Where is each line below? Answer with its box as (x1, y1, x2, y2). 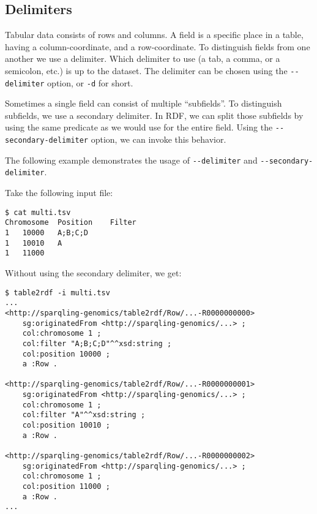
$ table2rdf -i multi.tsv (5, 288, 110, 297)
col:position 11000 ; (22, 482, 110, 491)
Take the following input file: (5, 186, 113, 199)
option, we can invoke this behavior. (91, 133, 226, 146)
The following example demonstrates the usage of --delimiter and (5, 153, 258, 166)
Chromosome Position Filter (5, 218, 136, 227)
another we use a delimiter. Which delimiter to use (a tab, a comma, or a (5, 52, 280, 65)
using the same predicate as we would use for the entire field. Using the (5, 121, 273, 134)
